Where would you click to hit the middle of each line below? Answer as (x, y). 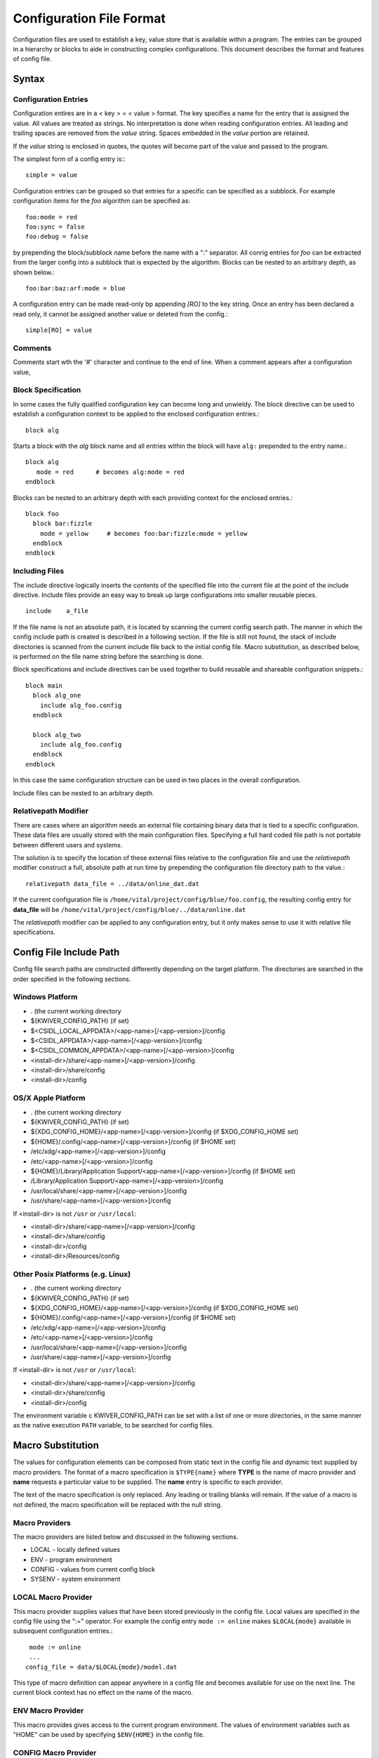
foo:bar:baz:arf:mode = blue (75, 288)
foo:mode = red (52, 217)
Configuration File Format (89, 18)
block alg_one (57, 695)
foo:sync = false (55, 227)
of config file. (32, 59)
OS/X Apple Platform (49, 1098)
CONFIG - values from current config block (93, 1570)
